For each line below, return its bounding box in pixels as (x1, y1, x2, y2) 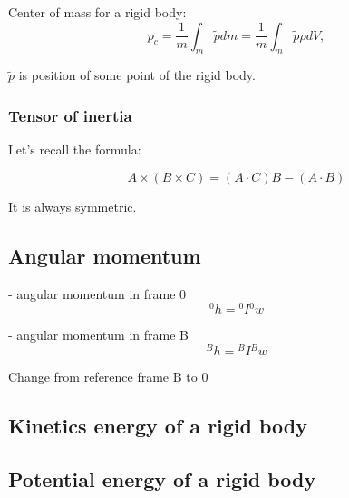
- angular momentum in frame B (8, 325, 189, 344)
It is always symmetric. (8, 196, 137, 215)
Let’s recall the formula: (8, 140, 141, 159)
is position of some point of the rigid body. (18, 65, 256, 85)
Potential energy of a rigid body (8, 464, 316, 493)
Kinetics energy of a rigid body (8, 411, 308, 439)
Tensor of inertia (8, 104, 132, 126)
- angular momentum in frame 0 (8, 284, 187, 303)
